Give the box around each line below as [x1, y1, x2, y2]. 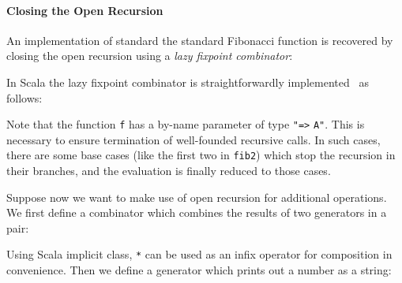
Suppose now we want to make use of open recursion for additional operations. [6, 188, 387, 205]
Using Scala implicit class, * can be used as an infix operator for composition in [6, 246, 393, 263]
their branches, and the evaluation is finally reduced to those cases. [6, 162, 331, 179]
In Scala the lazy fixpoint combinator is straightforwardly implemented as [6, 73, 369, 90]
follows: [6, 89, 43, 106]
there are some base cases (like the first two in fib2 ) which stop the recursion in [6, 147, 396, 163]
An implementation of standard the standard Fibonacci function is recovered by [6, 32, 393, 48]
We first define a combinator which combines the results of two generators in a [6, 204, 387, 221]
